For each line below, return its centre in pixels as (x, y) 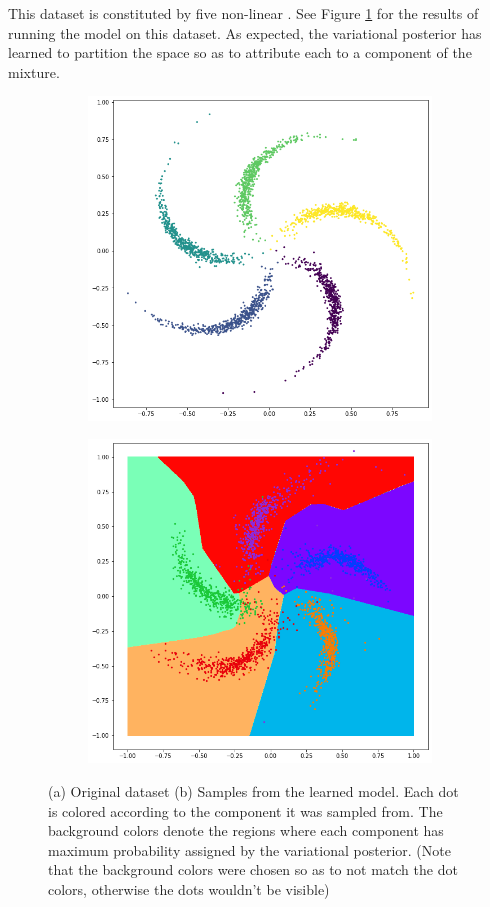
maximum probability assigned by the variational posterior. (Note (249, 849)
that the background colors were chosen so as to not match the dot (253, 869)
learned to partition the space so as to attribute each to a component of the (240, 52)
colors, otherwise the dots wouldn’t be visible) (189, 889)
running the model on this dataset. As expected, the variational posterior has (245, 32)
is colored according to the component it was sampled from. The (245, 810)
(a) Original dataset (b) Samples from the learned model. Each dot (253, 791)
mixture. (34, 71)
